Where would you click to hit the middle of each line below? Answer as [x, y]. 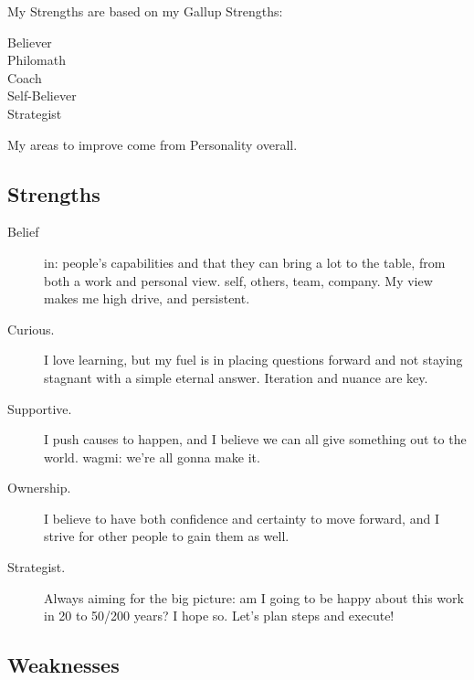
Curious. [31, 329]
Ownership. [39, 488]
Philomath [37, 60]
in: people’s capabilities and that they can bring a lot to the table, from [245, 262]
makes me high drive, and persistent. [147, 298]
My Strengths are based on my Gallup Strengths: [145, 11]
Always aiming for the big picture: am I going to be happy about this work [254, 597]
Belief [23, 232]
